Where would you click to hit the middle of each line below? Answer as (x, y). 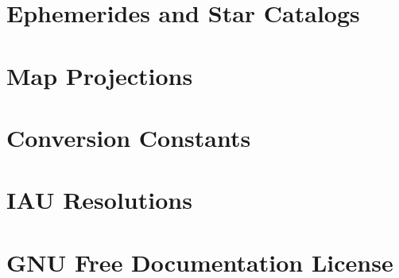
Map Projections (100, 75)
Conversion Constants (129, 137)
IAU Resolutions (99, 200)
